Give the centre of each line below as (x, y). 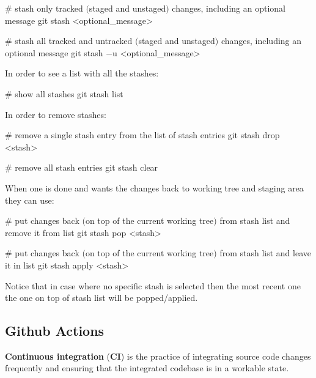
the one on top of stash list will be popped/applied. (101, 298)
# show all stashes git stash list (64, 93)
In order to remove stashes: (56, 114)
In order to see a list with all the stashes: (82, 73)
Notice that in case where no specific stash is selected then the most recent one (153, 285)
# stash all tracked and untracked (69, 41)
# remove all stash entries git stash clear (82, 167)
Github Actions (55, 331)
